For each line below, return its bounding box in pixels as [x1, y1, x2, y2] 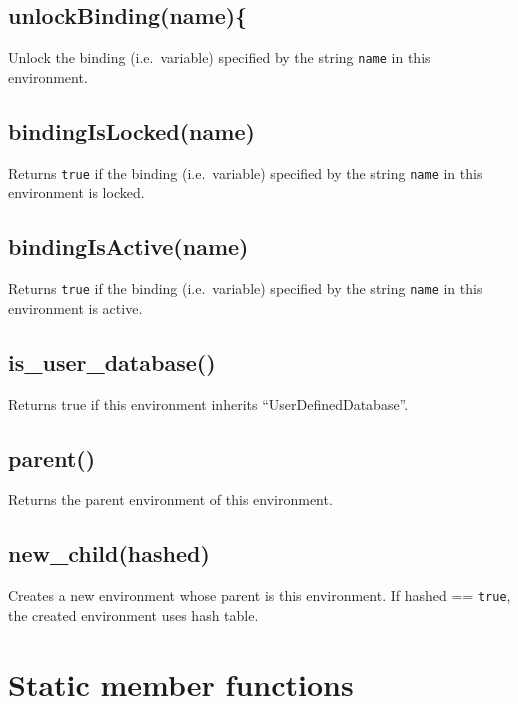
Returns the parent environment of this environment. [8, 489, 333, 510]
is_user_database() [8, 346, 216, 377]
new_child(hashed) [8, 538, 210, 569]
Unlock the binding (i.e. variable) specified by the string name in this [8, 47, 431, 68]
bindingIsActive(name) [8, 231, 249, 262]
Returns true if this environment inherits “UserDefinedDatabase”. [8, 393, 409, 414]
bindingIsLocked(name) [8, 115, 255, 146]
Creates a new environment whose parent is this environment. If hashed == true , [8, 585, 511, 606]
